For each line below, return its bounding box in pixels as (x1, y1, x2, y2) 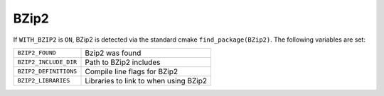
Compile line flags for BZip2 (85, 66, 178, 76)
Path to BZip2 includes (85, 57, 161, 67)
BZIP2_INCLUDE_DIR (17, 59, 78, 66)
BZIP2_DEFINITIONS (17, 68, 78, 76)
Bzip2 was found (85, 48, 142, 58)
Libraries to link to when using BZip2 (85, 76, 208, 85)
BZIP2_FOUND (17, 49, 56, 56)
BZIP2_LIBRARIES (17, 77, 70, 85)
